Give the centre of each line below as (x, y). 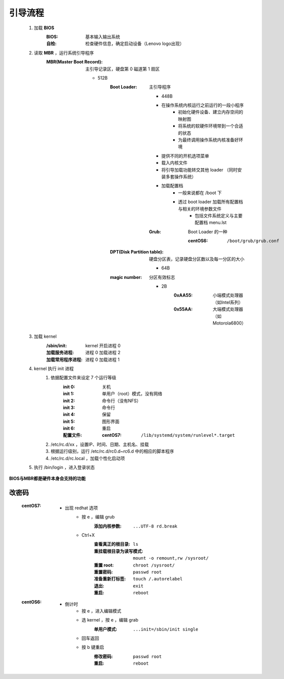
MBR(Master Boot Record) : (74, 62)
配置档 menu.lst (211, 222)
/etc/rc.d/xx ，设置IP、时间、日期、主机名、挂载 (100, 444)
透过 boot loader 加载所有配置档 (211, 202)
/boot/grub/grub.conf (253, 241)
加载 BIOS (44, 28)
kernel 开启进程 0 (103, 345)
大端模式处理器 (228, 309)
